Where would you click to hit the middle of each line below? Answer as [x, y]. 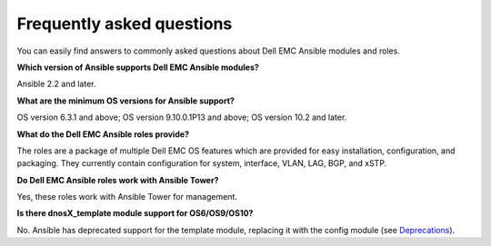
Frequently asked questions [125, 24]
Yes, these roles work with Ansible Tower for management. [127, 197]
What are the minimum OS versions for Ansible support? [126, 101]
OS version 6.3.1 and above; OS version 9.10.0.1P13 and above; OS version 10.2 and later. [182, 117]
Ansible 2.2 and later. [56, 84]
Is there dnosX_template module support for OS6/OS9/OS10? [135, 213]
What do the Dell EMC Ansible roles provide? [103, 134]
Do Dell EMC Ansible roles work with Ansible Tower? [118, 180]
